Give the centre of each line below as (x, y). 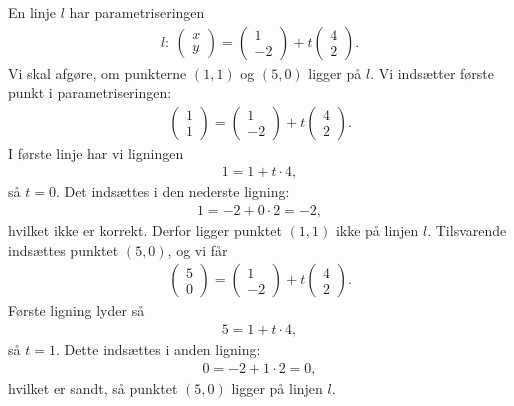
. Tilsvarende (467, 230)
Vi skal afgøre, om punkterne (97, 72)
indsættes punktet (63, 249)
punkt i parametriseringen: (90, 92)
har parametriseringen (137, 12)
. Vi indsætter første (432, 72)
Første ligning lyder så (76, 310)
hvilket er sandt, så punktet (93, 387)
